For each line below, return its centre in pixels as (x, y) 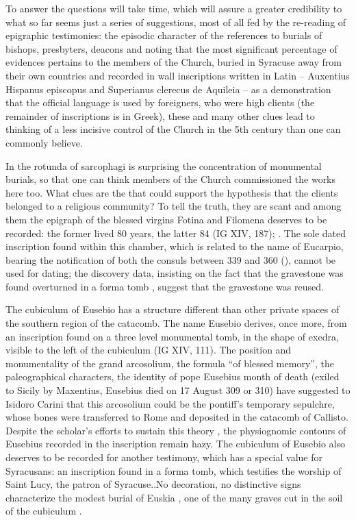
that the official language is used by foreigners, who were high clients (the (160, 102)
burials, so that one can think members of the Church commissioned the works (171, 179)
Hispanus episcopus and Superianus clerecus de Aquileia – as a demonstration (168, 89)
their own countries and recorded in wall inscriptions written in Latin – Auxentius (178, 75)
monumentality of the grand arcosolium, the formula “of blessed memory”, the (170, 363)
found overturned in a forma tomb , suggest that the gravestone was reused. (165, 286)
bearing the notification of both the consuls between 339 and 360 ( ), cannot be (171, 259)
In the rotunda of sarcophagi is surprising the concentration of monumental (164, 165)
